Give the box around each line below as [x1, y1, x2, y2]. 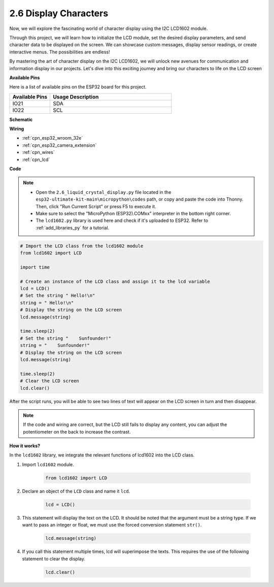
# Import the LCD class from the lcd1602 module [20, 243, 144, 249]
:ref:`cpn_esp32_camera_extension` [22, 142, 97, 148]
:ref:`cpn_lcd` [22, 156, 50, 162]
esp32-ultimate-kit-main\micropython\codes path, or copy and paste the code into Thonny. [36, 196, 244, 203]
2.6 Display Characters [9, 8, 109, 19]
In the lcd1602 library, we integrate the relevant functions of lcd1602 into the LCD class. [9, 452, 195, 458]
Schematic [9, 116, 33, 122]
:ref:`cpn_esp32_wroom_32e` [22, 135, 83, 141]
